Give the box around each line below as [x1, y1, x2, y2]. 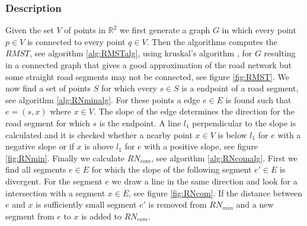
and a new [236, 198, 274, 211]
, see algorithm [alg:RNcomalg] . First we [151, 151, 298, 164]
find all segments [5, 163, 66, 176]
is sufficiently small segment [36, 198, 137, 211]
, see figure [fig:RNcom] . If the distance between [129, 186, 303, 199]
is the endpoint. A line [99, 116, 181, 129]
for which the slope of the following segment [91, 163, 252, 176]
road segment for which [5, 116, 90, 129]
